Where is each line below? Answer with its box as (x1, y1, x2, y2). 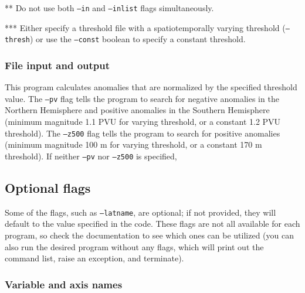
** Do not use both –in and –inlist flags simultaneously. (5, 2, 214, 13)
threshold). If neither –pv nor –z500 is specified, (5, 149, 177, 162)
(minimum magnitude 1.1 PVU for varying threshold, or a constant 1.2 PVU (5, 115, 281, 128)
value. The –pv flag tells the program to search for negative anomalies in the (5, 92, 279, 104)
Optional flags (5, 178, 91, 196)
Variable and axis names (5, 277, 123, 291)
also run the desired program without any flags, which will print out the (5, 240, 264, 253)
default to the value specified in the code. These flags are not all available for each (5, 217, 300, 230)
